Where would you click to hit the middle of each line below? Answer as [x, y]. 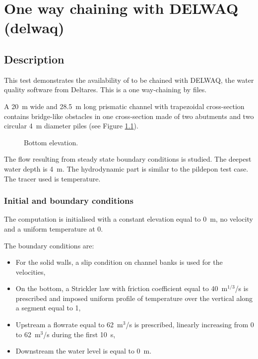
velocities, [31, 271]
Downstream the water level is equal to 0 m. [84, 351]
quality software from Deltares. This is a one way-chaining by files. [105, 90]
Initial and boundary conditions [69, 201]
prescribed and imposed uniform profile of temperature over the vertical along [134, 298]
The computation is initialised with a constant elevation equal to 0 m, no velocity [129, 219]
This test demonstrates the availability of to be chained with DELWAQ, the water [129, 80]
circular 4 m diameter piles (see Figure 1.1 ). [71, 126]
